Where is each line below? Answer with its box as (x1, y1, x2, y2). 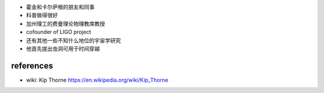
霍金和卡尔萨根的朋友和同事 (26, 4, 95, 10)
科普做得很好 (26, 12, 58, 19)
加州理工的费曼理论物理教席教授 (26, 20, 105, 27)
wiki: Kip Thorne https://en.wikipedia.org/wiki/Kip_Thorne (26, 76, 169, 83)
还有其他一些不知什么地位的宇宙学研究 (26, 36, 121, 44)
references (11, 60, 53, 71)
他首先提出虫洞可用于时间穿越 (26, 45, 100, 52)
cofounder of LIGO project (26, 29, 91, 36)
